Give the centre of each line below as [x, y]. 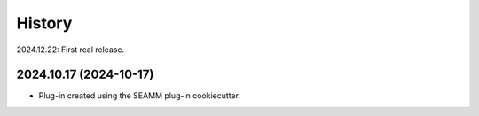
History [44, 23]
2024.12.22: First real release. [71, 50]
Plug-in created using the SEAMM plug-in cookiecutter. [140, 96]
